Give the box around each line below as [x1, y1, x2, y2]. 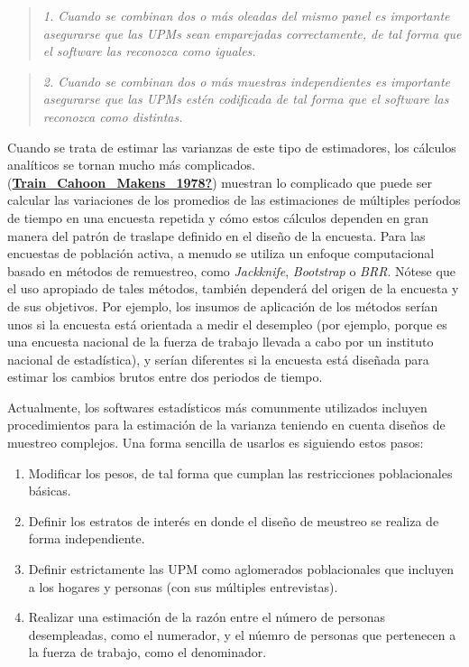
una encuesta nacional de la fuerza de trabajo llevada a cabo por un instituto [7, 332, 434, 351]
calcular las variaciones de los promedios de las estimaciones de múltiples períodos [7, 190, 461, 209]
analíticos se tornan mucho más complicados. [7, 155, 255, 174]
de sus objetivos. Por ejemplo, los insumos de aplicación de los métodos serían [7, 296, 438, 315]
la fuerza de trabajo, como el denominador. [28, 643, 267, 662]
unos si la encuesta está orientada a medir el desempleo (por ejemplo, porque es [7, 314, 447, 333]
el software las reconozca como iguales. [42, 42, 256, 60]
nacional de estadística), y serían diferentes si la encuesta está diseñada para [7, 349, 429, 368]
